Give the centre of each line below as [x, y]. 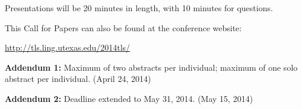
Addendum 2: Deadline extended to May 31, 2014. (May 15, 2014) [129, 98]
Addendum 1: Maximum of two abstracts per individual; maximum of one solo [151, 67]
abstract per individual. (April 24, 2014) [78, 79]
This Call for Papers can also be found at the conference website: [123, 27]
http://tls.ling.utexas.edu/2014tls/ [68, 47]
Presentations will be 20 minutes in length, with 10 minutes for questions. [139, 8]
